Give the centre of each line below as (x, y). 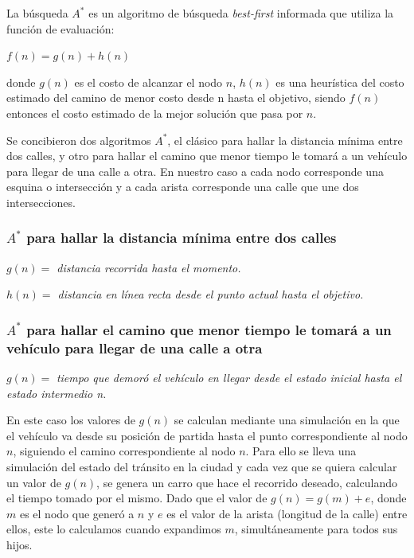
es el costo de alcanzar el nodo (148, 82)
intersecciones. (41, 202)
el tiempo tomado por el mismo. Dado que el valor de (137, 498)
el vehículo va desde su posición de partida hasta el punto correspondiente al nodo (207, 435)
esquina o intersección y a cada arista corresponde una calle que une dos (183, 187)
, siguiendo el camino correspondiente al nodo (124, 451)
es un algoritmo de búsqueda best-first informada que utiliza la (241, 13)
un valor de (34, 482)
